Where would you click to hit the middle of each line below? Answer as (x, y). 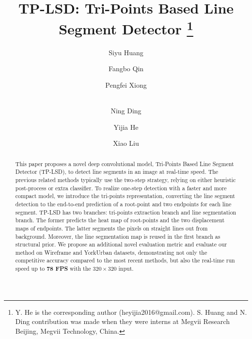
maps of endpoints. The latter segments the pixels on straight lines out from (111, 228)
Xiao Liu (126, 143)
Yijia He (126, 127)
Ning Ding (126, 111)
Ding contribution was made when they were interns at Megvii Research (122, 321)
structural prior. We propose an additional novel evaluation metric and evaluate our (121, 244)
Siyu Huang (126, 52)
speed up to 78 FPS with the (53, 269)
